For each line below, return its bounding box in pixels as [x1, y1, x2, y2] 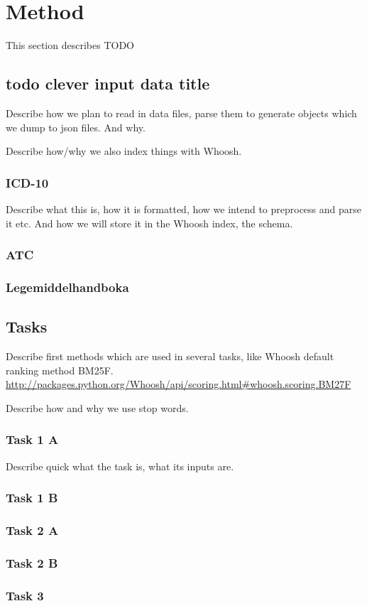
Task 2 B [6, 553, 58, 571]
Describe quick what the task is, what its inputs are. [6, 458, 234, 473]
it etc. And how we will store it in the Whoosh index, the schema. [6, 215, 293, 230]
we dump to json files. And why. [6, 119, 146, 134]
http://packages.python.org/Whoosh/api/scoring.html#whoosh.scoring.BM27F [6, 377, 351, 391]
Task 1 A [6, 431, 59, 448]
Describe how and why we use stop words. [6, 400, 189, 415]
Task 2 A [6, 521, 59, 539]
